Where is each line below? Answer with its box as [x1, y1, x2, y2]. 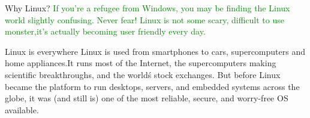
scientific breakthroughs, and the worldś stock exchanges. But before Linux [5, 68, 281, 80]
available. [5, 103, 39, 116]
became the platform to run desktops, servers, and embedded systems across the [5, 80, 300, 92]
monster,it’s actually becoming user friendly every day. [5, 25, 206, 38]
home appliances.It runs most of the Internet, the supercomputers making [5, 57, 276, 69]
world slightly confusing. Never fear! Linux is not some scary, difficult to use [5, 13, 284, 26]
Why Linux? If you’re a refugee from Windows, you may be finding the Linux [5, 2, 290, 14]
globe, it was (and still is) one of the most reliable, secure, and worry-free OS [5, 92, 288, 104]
